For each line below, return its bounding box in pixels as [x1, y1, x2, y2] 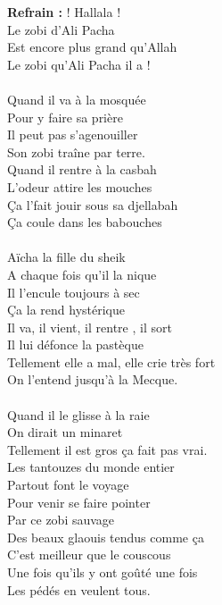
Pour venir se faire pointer [7, 492, 151, 511]
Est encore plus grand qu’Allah [7, 38, 177, 56]
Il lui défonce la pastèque [7, 335, 144, 354]
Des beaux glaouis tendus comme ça [7, 527, 204, 546]
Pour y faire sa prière [7, 107, 123, 126]
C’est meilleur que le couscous [7, 545, 171, 564]
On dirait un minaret [7, 423, 123, 441]
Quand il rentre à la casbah [7, 160, 157, 179]
